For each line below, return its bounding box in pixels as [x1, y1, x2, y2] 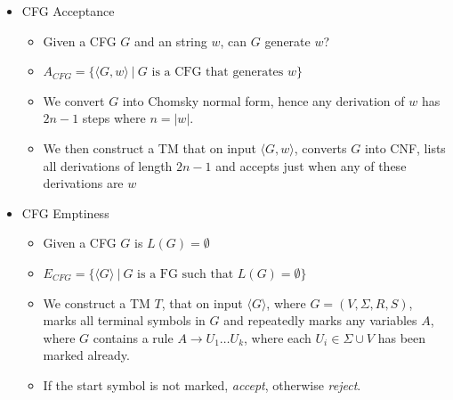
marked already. [43, 346, 130, 364]
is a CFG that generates [151, 66, 284, 79]
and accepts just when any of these [215, 156, 407, 175]
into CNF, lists [364, 138, 446, 157]
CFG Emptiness [21, 203, 109, 222]
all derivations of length [43, 156, 173, 175]
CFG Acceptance [21, 2, 115, 20]
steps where [82, 109, 146, 127]
